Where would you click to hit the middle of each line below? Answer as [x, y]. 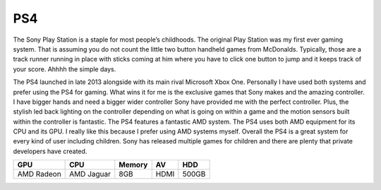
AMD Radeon [39, 174]
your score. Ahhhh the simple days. [65, 69]
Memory [133, 165]
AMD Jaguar [90, 174]
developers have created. [50, 151]
